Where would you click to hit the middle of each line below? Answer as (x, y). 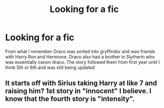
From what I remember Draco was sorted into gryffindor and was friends (80, 51)
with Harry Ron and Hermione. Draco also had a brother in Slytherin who (80, 57)
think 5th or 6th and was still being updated (50, 67)
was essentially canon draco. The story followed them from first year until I (83, 62)
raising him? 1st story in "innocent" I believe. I (78, 91)
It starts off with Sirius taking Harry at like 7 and (81, 83)
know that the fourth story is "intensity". (70, 99)
